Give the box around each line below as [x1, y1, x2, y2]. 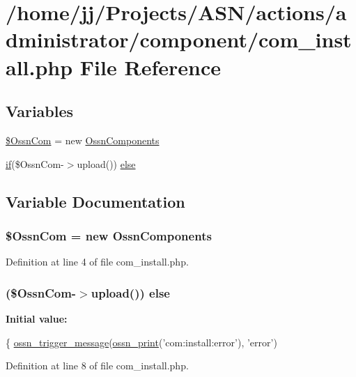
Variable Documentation [6, 190, 185, 212]
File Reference [79, 52, 221, 81]
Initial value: [6, 311, 68, 325]
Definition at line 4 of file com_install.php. [6, 254, 189, 269]
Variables [6, 100, 74, 122]
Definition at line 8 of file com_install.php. [6, 358, 189, 373]
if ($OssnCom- [6, 156, 64, 171]
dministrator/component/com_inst [6, 25, 352, 54]
